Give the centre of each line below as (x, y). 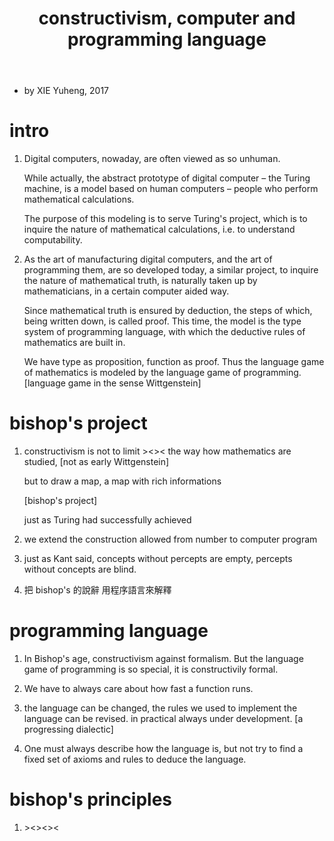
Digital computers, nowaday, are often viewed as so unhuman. (152, 159)
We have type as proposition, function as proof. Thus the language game (174, 362)
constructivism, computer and (167, 18)
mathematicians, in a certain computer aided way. (126, 291)
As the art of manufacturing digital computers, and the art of (148, 259)
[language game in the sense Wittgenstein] (112, 383)
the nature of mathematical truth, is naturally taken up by (140, 281)
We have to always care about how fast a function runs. (138, 688)
